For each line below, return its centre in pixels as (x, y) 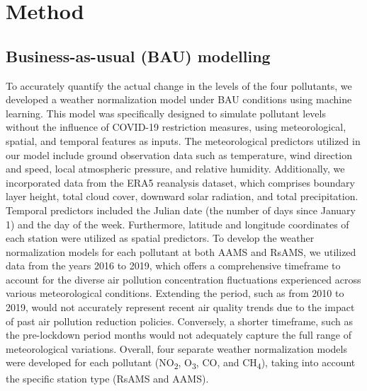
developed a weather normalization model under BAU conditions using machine (179, 99)
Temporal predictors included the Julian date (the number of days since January (181, 210)
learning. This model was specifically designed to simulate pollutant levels (166, 113)
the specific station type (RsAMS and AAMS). (107, 378)
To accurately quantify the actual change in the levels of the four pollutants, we (179, 85)
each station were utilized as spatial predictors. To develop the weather (160, 238)
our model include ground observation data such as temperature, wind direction (179, 154)
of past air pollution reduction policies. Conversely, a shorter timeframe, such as (179, 321)
